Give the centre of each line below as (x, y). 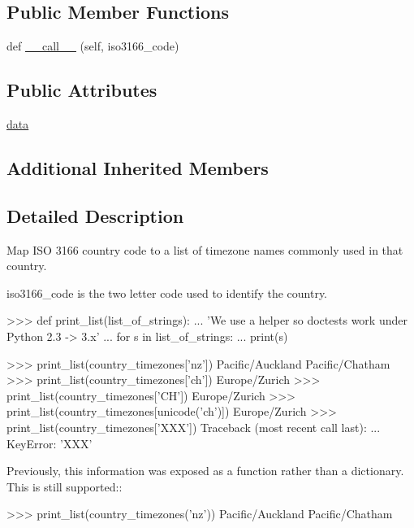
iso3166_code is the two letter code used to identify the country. (167, 292)
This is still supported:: (65, 486)
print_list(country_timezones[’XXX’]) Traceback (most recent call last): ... (194, 427)
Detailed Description (95, 215)
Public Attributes (82, 90)
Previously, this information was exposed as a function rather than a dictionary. (205, 471)
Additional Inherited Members (138, 167)
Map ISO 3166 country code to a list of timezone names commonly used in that (205, 249)
